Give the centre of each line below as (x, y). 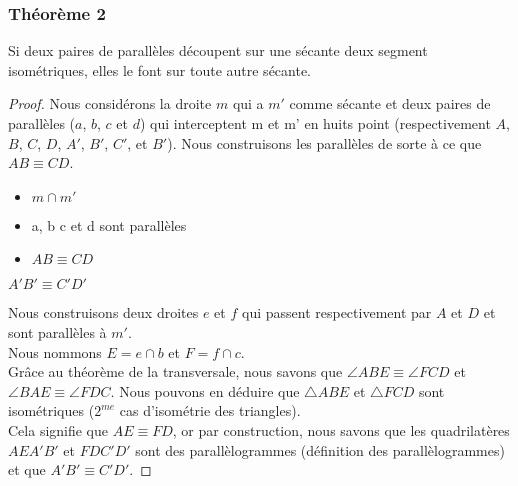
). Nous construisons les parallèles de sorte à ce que (324, 142)
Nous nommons (55, 351)
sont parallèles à (57, 331)
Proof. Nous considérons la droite (110, 103)
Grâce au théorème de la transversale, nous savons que (175, 371)
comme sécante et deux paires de (390, 103)
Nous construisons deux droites (103, 312)
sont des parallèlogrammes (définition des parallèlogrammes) (320, 449)
